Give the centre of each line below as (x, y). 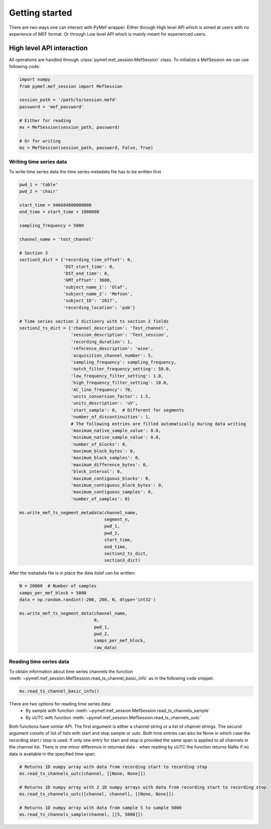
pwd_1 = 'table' (39, 185)
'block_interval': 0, (97, 472)
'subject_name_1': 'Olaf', (95, 287)
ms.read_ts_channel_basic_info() (59, 691)
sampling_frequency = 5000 (52, 226)
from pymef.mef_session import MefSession (71, 86)
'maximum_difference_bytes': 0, (110, 465)
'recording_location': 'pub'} (99, 307)
